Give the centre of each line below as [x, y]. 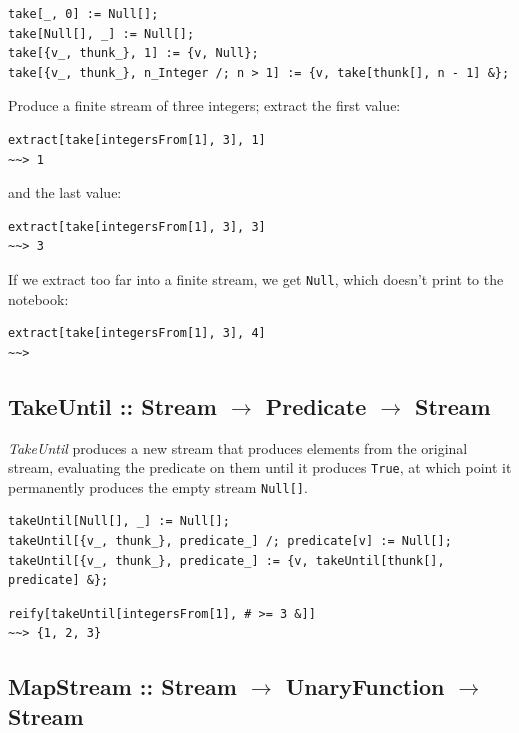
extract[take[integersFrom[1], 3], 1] [137, 139]
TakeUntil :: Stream [112, 405]
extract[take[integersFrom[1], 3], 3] [137, 226]
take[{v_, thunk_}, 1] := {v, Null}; [133, 53]
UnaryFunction [365, 686]
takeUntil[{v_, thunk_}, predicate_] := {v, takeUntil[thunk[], [226, 560]
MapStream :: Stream [122, 686]
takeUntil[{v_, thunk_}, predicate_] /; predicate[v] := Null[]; [230, 541]
